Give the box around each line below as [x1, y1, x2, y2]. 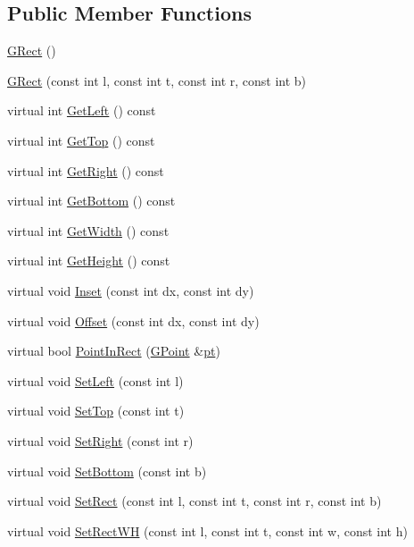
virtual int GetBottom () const [7, 191, 176, 210]
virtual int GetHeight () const [7, 251, 170, 270]
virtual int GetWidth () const [7, 221, 170, 240]
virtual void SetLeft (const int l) [7, 371, 184, 390]
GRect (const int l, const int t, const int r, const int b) [7, 71, 307, 89]
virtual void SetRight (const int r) [7, 431, 194, 450]
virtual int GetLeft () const [7, 101, 156, 120]
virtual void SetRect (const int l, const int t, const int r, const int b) [7, 492, 382, 510]
